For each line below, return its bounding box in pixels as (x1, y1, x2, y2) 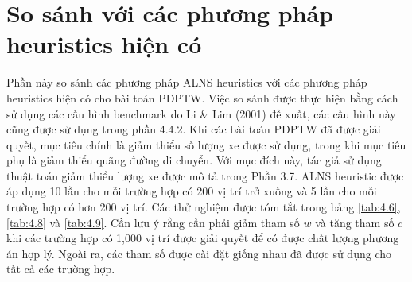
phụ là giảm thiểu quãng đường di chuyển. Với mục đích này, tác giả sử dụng (6, 152, 382, 168)
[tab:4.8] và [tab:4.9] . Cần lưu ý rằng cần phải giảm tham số (6, 214, 300, 230)
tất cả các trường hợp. (6, 261, 115, 277)
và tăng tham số (315, 214, 395, 230)
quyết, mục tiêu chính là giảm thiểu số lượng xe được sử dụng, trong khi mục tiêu (6, 136, 406, 153)
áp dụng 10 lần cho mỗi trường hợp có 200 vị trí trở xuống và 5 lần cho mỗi (6, 183, 377, 199)
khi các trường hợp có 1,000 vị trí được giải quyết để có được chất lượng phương (6, 230, 399, 246)
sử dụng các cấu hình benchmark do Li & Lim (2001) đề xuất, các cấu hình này (6, 105, 396, 122)
